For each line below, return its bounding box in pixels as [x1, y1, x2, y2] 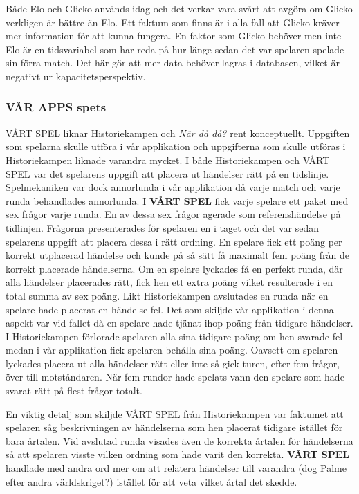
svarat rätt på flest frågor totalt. [6, 383, 142, 398]
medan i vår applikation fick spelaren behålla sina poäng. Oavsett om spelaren [6, 342, 338, 357]
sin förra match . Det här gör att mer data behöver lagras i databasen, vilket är [6, 55, 340, 70]
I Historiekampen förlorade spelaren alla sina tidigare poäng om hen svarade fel [6, 329, 343, 343]
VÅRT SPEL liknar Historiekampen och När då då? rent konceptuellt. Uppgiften [6, 125, 350, 140]
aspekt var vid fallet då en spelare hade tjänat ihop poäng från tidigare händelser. [6, 315, 353, 330]
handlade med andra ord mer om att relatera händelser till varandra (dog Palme [6, 461, 347, 475]
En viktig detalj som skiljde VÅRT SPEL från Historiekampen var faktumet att [6, 406, 344, 421]
